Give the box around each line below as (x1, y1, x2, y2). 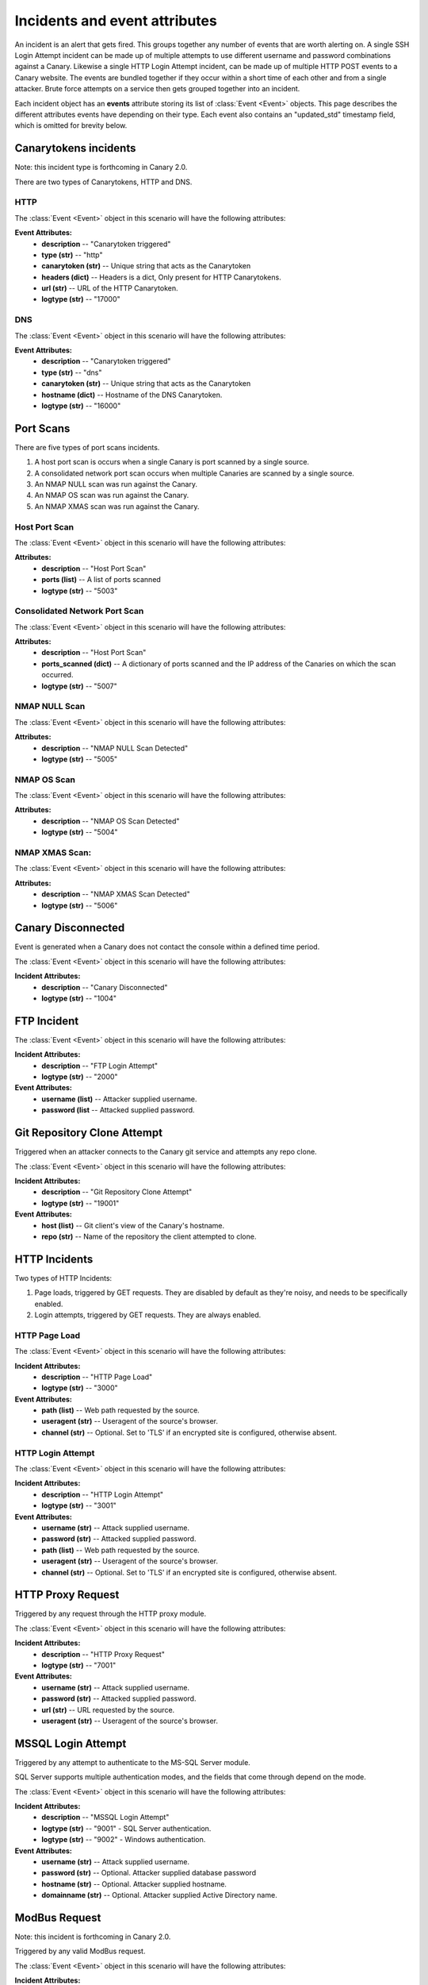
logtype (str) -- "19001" (41, 1198, 120, 1208)
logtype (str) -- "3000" (41, 1383, 118, 1393)
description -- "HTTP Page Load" (41, 1372, 153, 1382)
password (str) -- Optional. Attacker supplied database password (41, 1868, 257, 1878)
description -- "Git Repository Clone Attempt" (41, 1187, 193, 1197)
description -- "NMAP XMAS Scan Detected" (41, 889, 190, 899)
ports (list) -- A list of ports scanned (41, 575, 162, 584)
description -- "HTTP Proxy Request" (41, 1649, 166, 1659)
